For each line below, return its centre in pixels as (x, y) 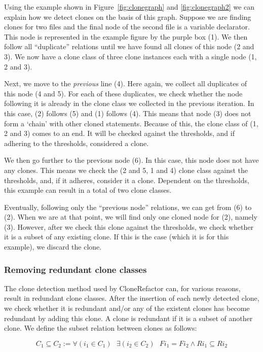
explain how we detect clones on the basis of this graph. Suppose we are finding (128, 16)
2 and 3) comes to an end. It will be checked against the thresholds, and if (119, 133)
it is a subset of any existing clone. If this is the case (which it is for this (117, 237)
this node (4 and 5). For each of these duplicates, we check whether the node (123, 93)
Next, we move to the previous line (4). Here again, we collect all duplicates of (125, 83)
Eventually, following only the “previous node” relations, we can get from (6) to (128, 207)
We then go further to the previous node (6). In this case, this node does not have (131, 160)
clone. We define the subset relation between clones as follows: (101, 328)
